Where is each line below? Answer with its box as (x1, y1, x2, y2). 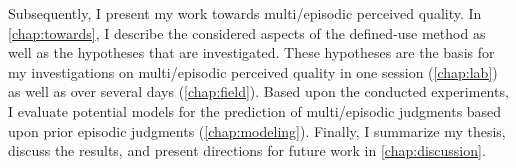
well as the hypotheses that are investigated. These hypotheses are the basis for (8, 42, 495, 63)
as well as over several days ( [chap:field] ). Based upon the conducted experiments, (8, 81, 509, 102)
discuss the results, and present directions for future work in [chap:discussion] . (8, 140, 486, 161)
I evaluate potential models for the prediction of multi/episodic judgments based (8, 100, 502, 121)
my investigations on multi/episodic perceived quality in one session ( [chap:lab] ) (8, 61, 498, 82)
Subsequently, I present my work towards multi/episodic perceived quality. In (8, 3, 482, 23)
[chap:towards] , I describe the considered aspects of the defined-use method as (8, 22, 486, 43)
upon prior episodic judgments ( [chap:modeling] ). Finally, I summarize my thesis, (8, 120, 506, 141)
